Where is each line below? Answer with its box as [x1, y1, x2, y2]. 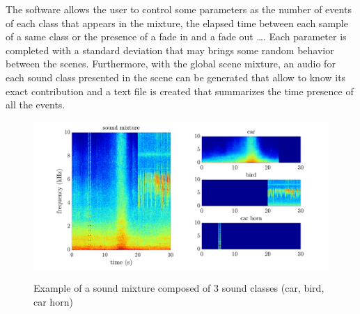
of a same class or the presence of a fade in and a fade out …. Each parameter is [6, 29, 347, 44]
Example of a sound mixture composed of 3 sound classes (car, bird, [33, 281, 324, 295]
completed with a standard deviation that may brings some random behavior [6, 42, 334, 57]
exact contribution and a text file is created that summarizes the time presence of [6, 83, 354, 98]
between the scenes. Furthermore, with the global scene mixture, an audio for [6, 56, 336, 71]
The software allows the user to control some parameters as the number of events [6, 2, 352, 16]
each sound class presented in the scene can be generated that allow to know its [6, 69, 346, 84]
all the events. [6, 97, 65, 112]
